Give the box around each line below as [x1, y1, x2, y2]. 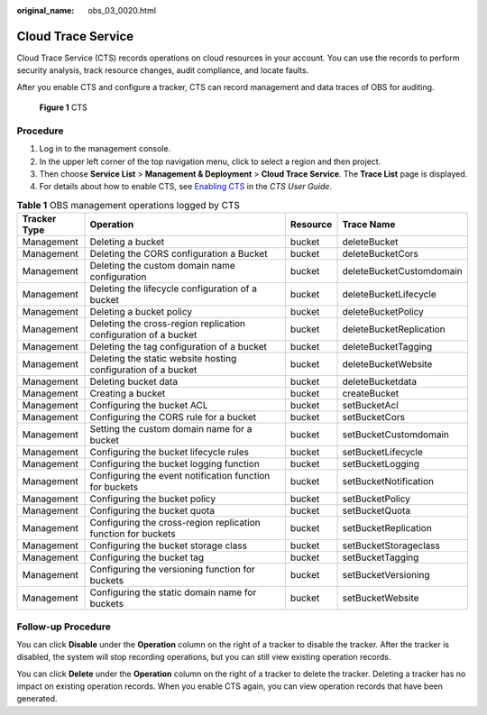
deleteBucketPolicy [342, 306, 424, 318]
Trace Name [342, 218, 396, 231]
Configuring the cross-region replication [89, 517, 261, 529]
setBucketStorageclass [342, 539, 441, 552]
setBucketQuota [342, 505, 411, 518]
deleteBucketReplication [342, 323, 446, 335]
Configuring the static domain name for [89, 586, 257, 599]
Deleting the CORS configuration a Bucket [89, 248, 268, 261]
